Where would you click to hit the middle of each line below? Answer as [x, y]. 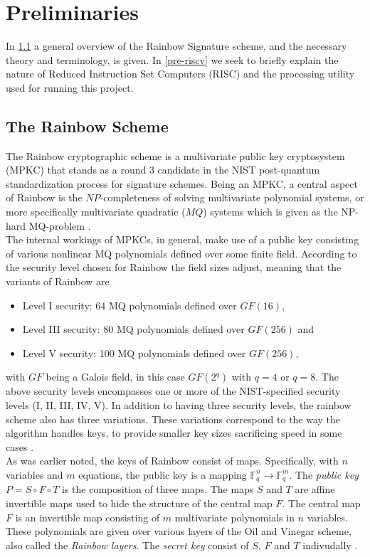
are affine [315, 489]
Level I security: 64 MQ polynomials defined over [129, 305]
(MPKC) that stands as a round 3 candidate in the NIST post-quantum [163, 170]
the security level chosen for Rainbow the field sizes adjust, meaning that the [174, 267]
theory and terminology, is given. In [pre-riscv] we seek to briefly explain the [172, 59]
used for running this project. [70, 87]
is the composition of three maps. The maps [158, 489]
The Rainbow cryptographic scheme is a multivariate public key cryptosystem [175, 155]
